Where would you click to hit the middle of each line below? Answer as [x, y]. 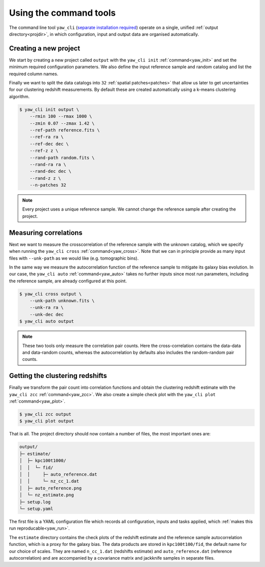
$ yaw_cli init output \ [49, 109]
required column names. [34, 74]
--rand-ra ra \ [48, 164]
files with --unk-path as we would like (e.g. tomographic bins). [74, 258]
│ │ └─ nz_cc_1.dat [49, 481]
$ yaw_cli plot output [47, 421]
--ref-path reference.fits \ [65, 130]
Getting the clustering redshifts [58, 376]
